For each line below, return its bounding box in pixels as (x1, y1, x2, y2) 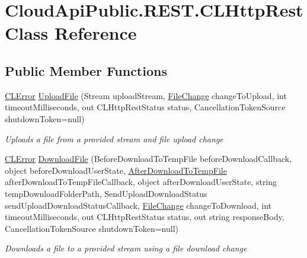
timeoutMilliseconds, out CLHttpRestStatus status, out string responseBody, (5, 211, 284, 223)
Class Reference (5, 21, 137, 45)
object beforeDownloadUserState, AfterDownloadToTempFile (5, 164, 227, 176)
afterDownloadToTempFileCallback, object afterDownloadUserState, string (5, 176, 277, 188)
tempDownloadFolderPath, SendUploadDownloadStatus (5, 187, 207, 199)
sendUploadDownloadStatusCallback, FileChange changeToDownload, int (5, 199, 271, 211)
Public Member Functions (5, 61, 167, 79)
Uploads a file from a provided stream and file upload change (5, 132, 223, 145)
